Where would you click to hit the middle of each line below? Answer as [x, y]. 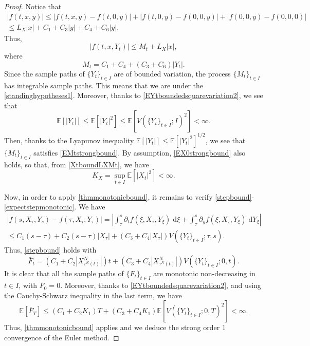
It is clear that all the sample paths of [64, 273]
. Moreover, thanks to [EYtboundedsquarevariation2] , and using [161, 285]
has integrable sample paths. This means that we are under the [104, 85]
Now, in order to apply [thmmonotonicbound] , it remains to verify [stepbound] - [129, 196]
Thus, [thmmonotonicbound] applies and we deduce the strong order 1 [115, 327]
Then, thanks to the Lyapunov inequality [69, 140]
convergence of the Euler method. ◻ [62, 337]
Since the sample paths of [44, 73]
